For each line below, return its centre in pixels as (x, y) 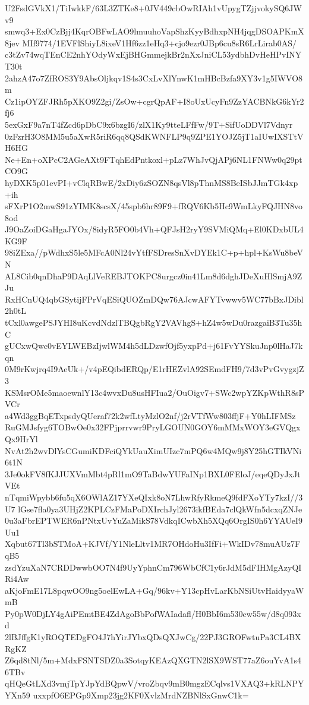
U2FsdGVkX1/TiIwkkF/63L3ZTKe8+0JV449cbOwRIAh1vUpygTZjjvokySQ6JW (153, 8)
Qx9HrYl (21, 438)
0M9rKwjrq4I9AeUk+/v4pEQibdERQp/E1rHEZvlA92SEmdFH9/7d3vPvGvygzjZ (154, 369)
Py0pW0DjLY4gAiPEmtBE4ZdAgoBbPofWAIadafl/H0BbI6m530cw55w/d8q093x (153, 613)
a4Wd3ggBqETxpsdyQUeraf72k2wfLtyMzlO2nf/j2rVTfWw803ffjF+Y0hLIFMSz (150, 415)
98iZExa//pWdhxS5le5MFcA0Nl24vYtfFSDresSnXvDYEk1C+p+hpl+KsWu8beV (154, 252)
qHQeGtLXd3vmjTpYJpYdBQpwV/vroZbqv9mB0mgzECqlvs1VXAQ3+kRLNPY (154, 683)
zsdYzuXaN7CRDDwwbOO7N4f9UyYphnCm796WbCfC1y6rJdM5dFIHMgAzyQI (153, 567)
